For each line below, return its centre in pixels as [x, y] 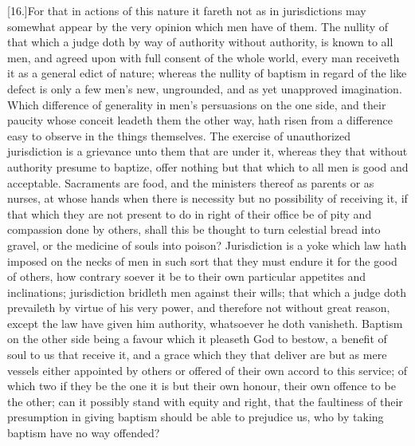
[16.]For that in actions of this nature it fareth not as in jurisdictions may [187, 10]
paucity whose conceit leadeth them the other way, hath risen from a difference [200, 120]
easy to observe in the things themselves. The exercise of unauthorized [179, 135]
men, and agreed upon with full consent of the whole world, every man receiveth [204, 57]
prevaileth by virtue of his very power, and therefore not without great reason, [199, 308]
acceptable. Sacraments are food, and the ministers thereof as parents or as [191, 182]
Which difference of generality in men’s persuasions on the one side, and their [197, 104]
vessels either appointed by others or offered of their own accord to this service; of [207, 370]
